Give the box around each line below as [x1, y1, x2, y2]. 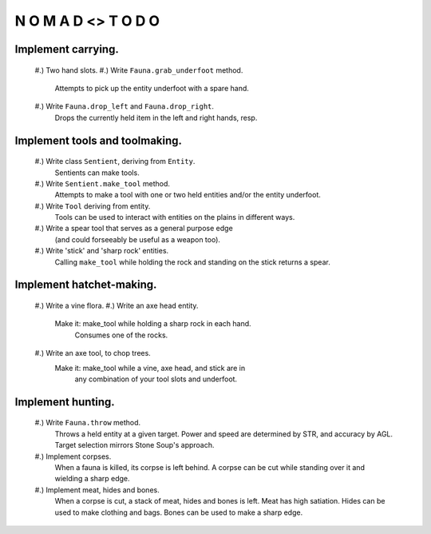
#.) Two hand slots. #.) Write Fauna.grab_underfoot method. [34, 65, 243, 75]
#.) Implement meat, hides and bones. [34, 484, 160, 495]
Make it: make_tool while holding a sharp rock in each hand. [54, 319, 251, 329]
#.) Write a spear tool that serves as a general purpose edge [34, 224, 233, 233]
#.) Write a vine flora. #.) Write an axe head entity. [34, 301, 199, 311]
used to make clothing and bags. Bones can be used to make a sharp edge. [54, 508, 303, 517]
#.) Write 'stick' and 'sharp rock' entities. [34, 246, 169, 256]
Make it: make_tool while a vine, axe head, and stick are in [54, 363, 246, 373]
